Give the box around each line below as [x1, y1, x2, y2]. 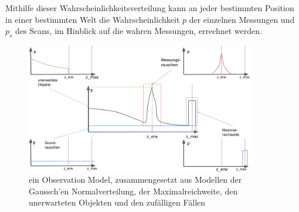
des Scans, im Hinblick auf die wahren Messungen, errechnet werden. [15, 25, 262, 37]
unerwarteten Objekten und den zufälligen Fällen [29, 196, 206, 208]
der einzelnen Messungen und [189, 13, 295, 25]
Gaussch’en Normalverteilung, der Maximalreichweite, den [29, 184, 238, 197]
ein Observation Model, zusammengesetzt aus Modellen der [29, 173, 242, 186]
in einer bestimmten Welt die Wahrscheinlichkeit [5, 13, 180, 25]
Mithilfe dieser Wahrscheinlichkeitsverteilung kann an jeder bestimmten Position [5, 2, 294, 13]
